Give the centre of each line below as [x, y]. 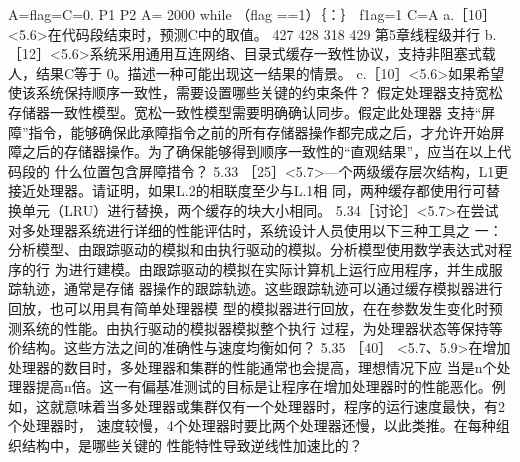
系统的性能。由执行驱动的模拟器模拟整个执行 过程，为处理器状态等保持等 [262, 327]
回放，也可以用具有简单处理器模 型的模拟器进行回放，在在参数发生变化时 [248, 307]
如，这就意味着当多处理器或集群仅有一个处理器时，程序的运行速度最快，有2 [256, 405]
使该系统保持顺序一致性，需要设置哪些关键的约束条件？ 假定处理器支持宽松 [255, 92]
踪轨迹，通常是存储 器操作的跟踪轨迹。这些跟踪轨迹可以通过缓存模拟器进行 [255, 288]
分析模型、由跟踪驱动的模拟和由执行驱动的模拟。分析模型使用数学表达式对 [253, 249]
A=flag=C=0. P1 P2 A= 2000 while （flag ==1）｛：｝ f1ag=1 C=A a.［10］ [252, 14]
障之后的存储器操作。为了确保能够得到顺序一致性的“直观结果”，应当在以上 [253, 151]
